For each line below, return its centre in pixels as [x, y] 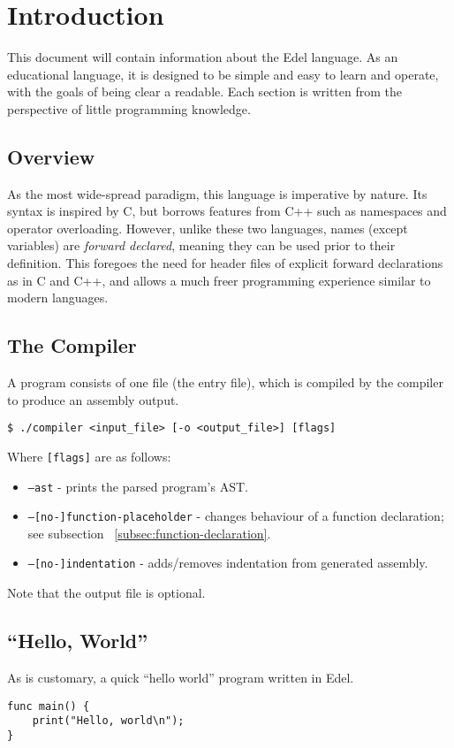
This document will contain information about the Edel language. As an [203, 57]
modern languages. [58, 298]
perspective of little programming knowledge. [129, 108]
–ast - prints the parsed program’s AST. [138, 486]
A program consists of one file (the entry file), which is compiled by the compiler [225, 382]
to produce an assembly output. [93, 399]
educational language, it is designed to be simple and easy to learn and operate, [223, 74]
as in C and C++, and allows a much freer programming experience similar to [219, 280]
